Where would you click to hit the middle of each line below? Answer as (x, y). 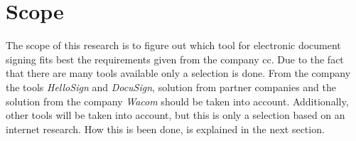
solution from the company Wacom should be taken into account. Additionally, (177, 101)
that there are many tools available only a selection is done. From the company (178, 73)
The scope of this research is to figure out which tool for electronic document (173, 45)
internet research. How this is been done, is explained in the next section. (165, 129)
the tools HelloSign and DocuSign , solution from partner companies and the (171, 87)
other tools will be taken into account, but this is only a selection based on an (176, 115)
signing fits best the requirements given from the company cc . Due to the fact (175, 59)
